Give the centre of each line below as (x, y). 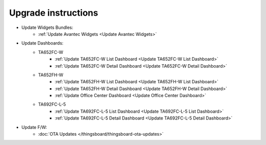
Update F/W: (34, 127)
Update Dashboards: (42, 43)
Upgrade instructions (54, 13)
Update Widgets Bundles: (47, 27)
